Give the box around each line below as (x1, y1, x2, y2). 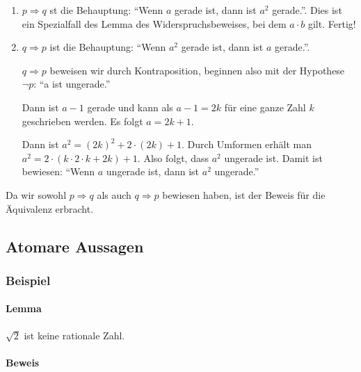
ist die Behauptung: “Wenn (49, 40, 166, 54)
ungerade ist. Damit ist (224, 150, 323, 165)
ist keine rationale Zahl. (24, 327, 125, 342)
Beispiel (6, 271, 51, 289)
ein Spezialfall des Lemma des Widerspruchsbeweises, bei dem (22, 16, 287, 31)
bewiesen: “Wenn (22, 164, 95, 179)
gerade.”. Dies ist (272, 3, 342, 17)
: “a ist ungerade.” (33, 76, 111, 91)
